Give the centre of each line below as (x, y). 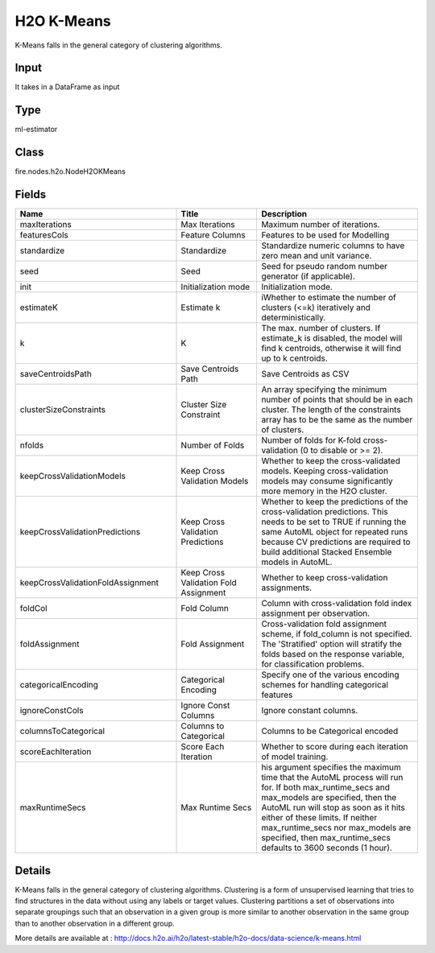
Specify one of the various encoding (330, 675)
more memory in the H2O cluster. (324, 491)
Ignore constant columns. (310, 711)
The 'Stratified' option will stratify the (331, 644)
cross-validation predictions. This (325, 512)
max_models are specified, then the (329, 798)
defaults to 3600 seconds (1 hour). (327, 848)
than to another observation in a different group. (95, 923)
